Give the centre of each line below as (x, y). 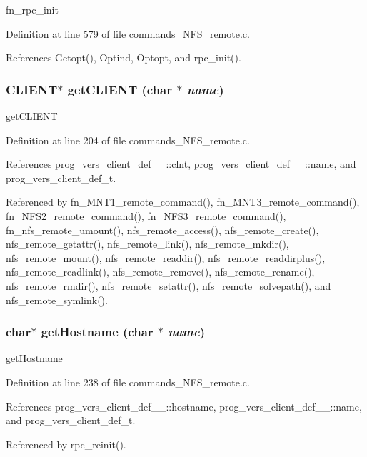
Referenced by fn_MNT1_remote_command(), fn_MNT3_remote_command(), (183, 202)
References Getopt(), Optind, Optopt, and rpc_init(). (124, 57)
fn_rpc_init (32, 9)
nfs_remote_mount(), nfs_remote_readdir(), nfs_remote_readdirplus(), (166, 257)
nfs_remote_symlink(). (57, 300)
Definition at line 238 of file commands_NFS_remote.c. (128, 382)
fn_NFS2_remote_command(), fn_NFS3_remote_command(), (146, 215)
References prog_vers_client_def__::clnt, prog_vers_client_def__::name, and (181, 164)
